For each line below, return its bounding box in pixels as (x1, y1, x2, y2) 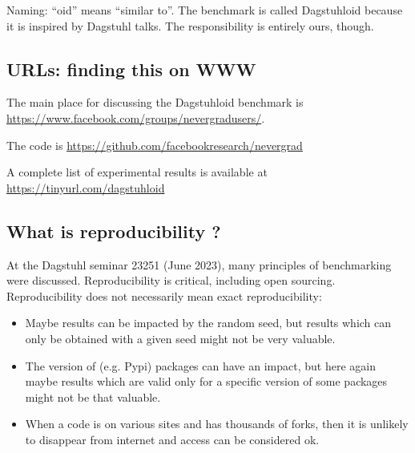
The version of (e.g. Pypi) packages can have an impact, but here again (25, 357, 376, 374)
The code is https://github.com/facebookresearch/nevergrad (6, 136, 303, 153)
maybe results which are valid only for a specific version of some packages (25, 373, 388, 390)
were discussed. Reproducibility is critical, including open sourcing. (6, 272, 336, 289)
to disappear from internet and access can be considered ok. (25, 431, 320, 447)
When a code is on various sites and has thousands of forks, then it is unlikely (25, 415, 409, 432)
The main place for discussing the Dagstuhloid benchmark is (6, 94, 304, 111)
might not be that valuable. (25, 388, 161, 405)
